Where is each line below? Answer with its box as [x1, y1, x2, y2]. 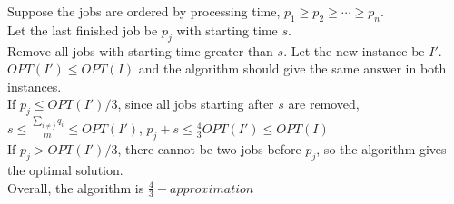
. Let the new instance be [283, 41, 425, 60]
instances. [7, 76, 62, 95]
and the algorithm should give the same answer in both [138, 59, 447, 78]
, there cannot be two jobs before [117, 140, 301, 159]
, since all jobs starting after [117, 94, 274, 113]
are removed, [288, 94, 360, 113]
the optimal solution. [7, 160, 123, 180]
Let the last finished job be [7, 20, 158, 39]
